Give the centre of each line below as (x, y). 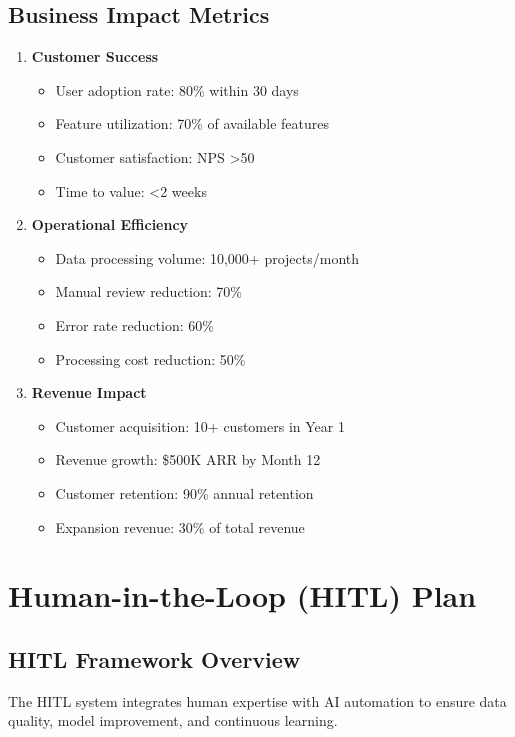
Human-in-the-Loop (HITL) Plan (242, 595)
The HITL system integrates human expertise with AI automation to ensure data (257, 700)
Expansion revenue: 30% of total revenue (180, 526)
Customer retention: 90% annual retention (184, 492)
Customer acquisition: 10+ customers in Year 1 (200, 425)
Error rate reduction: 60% (134, 324)
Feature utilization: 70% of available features (192, 123)
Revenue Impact (89, 392)
